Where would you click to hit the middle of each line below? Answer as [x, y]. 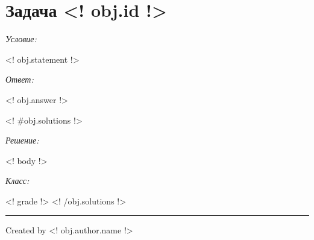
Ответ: [20, 79]
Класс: [17, 181]
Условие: [21, 39]
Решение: [22, 140]
